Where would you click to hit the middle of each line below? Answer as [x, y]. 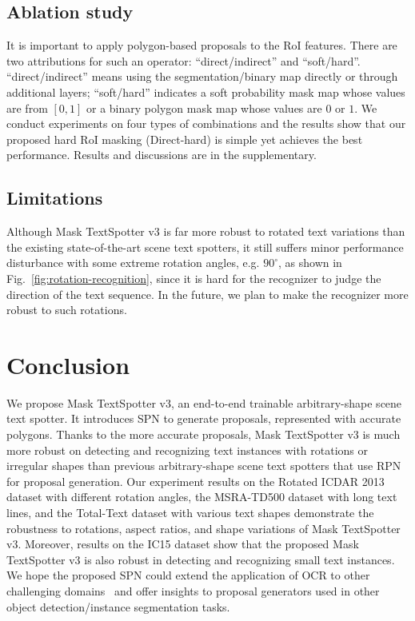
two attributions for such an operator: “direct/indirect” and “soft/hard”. [184, 60]
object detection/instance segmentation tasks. [118, 606]
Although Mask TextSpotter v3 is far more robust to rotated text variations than [206, 231]
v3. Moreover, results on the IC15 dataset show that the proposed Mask [183, 544]
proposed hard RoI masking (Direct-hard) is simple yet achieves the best [185, 139]
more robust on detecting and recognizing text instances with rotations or [188, 450]
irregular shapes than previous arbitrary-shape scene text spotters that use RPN [204, 466]
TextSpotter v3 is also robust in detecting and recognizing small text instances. [201, 559]
